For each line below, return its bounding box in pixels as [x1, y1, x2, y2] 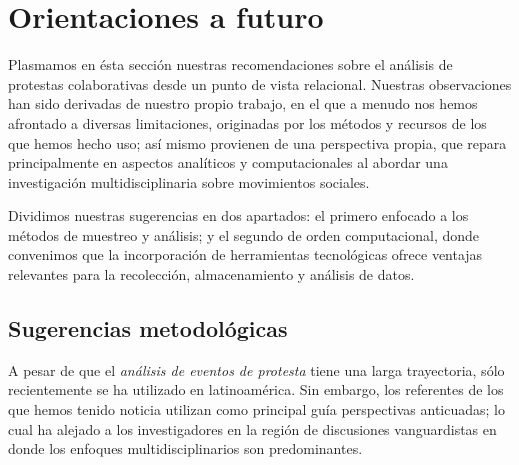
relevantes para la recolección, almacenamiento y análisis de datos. [8, 264, 415, 285]
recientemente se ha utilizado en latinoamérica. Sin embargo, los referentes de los [8, 379, 504, 400]
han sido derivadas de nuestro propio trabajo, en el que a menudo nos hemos [8, 93, 478, 114]
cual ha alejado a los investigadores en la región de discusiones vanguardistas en [8, 418, 497, 439]
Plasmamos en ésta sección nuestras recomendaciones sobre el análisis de [8, 54, 453, 75]
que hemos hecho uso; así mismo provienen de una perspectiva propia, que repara [8, 132, 507, 153]
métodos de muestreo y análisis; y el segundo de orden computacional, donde [8, 224, 480, 245]
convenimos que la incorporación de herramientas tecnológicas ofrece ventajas [8, 244, 483, 265]
